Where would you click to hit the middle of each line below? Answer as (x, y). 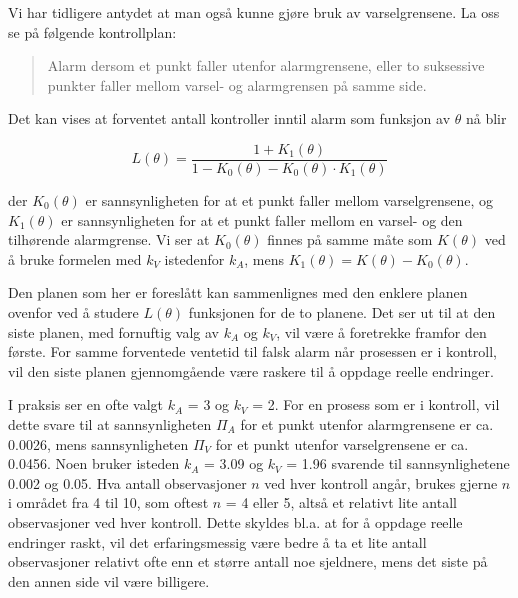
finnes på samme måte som (350, 239)
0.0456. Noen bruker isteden (94, 463)
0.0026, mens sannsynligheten (98, 443)
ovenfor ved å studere (73, 312)
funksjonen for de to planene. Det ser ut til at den (342, 312)
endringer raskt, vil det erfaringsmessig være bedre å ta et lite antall (217, 541)
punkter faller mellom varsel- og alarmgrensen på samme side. (237, 84)
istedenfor (194, 258)
